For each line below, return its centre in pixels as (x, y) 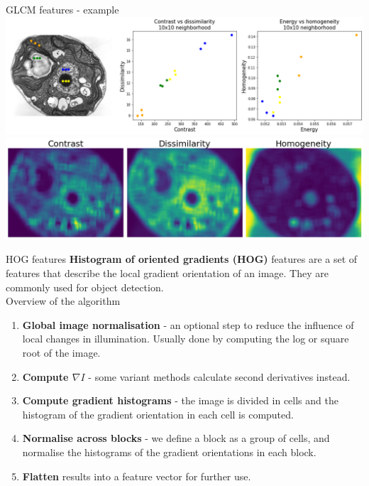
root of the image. (61, 352)
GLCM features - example (62, 9)
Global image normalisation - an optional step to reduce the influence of (188, 324)
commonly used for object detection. (85, 287)
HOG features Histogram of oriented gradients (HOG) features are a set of (182, 259)
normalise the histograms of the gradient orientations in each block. (169, 452)
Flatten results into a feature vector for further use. (137, 476)
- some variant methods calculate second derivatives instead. (219, 376)
